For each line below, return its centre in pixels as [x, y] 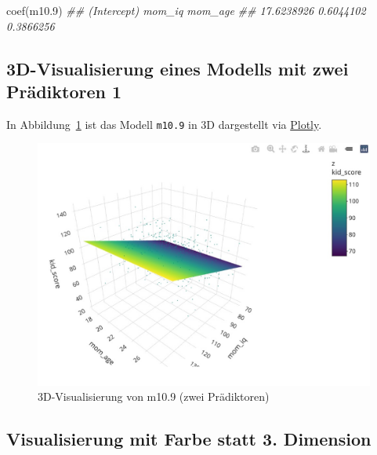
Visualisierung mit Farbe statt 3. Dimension [189, 439]
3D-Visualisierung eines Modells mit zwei [178, 68]
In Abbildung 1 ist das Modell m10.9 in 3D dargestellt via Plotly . [164, 124]
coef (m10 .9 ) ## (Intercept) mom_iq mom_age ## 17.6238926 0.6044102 [186, 10]
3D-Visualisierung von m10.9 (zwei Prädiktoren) [154, 396]
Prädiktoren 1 [64, 91]
